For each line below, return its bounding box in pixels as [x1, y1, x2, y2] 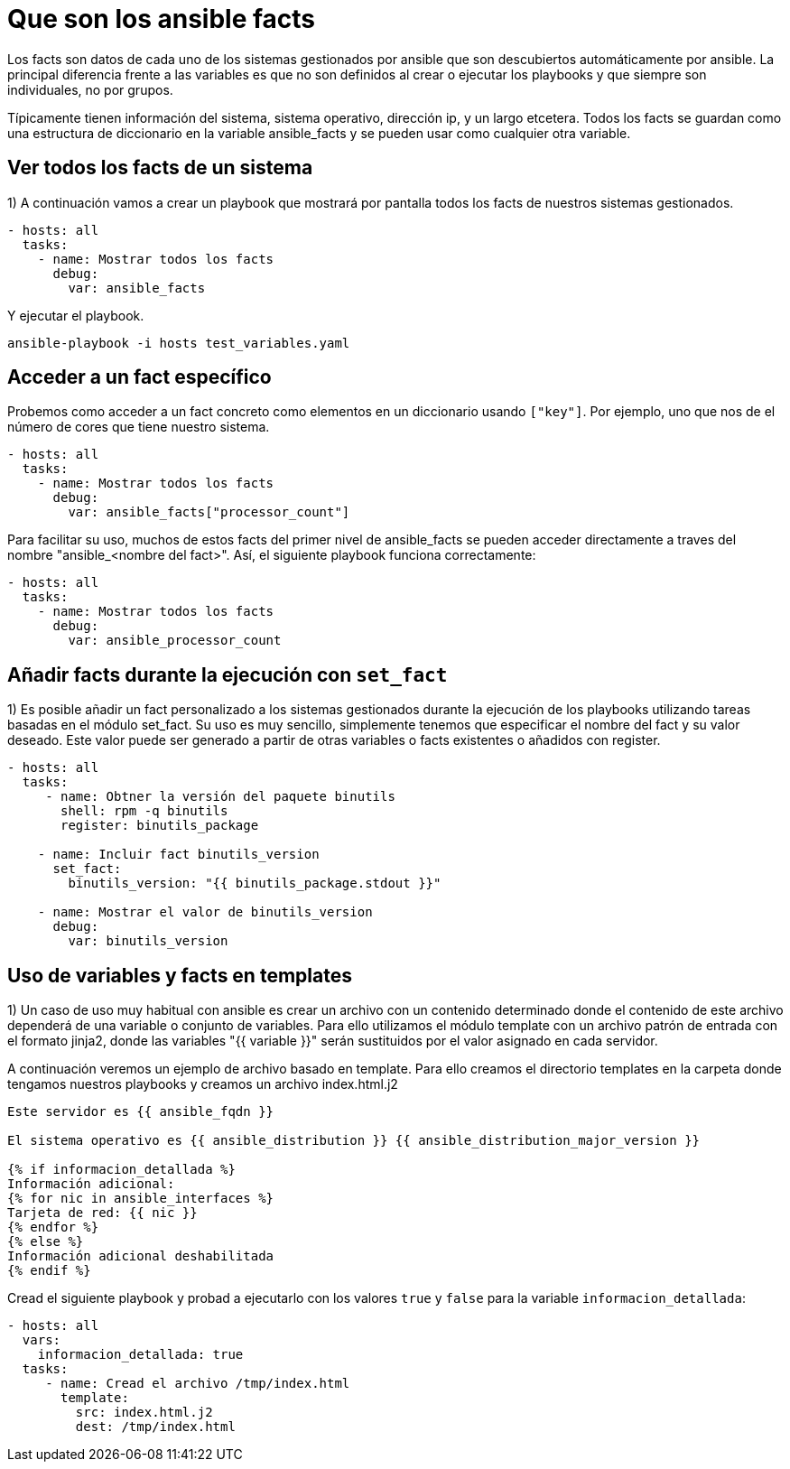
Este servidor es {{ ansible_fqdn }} [7, 1104, 274, 1120]
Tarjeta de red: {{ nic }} [7, 1205, 198, 1221]
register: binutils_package [60, 818, 259, 833]
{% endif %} [7, 1263, 91, 1278]
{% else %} [7, 1234, 84, 1250]
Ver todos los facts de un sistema [7, 156, 313, 180]
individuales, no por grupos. [7, 81, 173, 98]
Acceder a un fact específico [7, 366, 272, 389]
